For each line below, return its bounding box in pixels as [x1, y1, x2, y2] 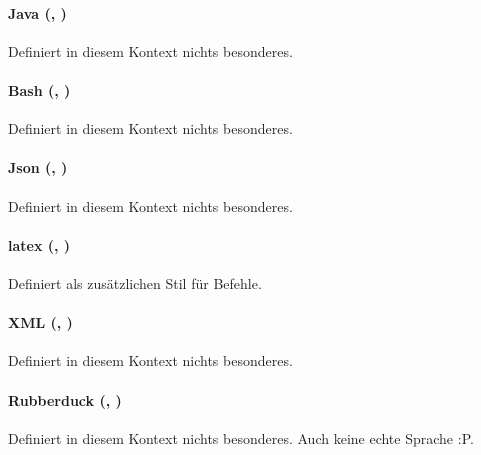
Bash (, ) [8, 79, 71, 100]
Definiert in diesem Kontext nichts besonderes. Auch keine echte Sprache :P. [8, 427, 474, 448]
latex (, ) [8, 234, 71, 255]
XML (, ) [8, 312, 73, 333]
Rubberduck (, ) [8, 389, 122, 410]
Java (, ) [8, 2, 67, 23]
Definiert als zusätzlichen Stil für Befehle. [8, 272, 262, 293]
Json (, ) [8, 157, 68, 178]
